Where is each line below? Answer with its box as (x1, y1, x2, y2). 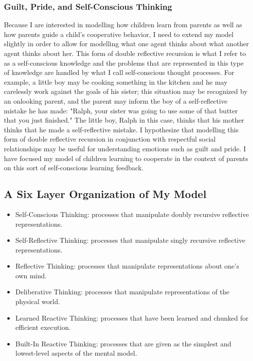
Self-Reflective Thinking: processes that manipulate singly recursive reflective (15, 235, 245, 245)
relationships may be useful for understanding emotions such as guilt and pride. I (4, 143, 246, 153)
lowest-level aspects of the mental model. (15, 348, 137, 358)
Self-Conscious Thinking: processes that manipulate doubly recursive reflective (15, 209, 249, 219)
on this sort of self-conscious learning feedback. (4, 162, 144, 173)
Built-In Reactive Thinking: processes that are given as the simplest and (15, 338, 232, 348)
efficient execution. (15, 322, 71, 332)
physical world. (15, 296, 60, 307)
